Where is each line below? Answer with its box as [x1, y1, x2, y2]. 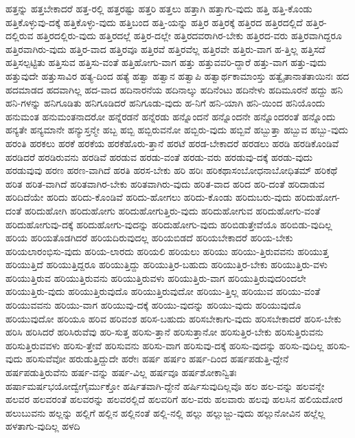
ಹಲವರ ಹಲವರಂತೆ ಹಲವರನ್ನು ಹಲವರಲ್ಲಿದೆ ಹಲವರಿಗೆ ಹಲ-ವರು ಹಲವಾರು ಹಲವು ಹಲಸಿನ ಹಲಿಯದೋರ [5, 392, 343, 406]
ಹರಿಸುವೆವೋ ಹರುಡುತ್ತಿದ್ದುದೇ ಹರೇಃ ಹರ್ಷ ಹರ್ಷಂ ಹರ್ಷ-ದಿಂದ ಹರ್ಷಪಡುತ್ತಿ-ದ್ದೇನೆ [25, 351, 289, 366]
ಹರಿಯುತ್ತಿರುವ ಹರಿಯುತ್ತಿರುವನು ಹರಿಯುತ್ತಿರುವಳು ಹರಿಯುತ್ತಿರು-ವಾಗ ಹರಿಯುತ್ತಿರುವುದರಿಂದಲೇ [5, 270, 306, 285]
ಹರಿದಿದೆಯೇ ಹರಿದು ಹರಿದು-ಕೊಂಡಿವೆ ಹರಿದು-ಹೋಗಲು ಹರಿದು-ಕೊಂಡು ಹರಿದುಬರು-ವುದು [5, 190, 292, 204]
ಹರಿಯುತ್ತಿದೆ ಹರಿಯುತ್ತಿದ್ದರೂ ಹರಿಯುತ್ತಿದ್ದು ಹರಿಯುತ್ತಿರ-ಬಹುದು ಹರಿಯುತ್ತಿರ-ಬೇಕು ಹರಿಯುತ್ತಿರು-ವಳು [5, 257, 328, 272]
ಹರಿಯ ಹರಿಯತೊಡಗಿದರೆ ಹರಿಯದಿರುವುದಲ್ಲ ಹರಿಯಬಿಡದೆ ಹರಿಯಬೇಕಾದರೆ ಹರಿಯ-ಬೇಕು [5, 230, 293, 245]
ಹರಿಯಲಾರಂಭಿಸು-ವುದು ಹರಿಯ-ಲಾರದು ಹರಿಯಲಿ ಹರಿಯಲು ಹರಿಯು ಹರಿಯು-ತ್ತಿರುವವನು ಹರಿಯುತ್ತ [5, 243, 329, 258]
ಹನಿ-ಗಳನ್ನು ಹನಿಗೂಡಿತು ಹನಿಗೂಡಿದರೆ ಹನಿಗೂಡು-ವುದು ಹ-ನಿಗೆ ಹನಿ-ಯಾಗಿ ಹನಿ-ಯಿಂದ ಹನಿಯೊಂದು [5, 96, 325, 110]
